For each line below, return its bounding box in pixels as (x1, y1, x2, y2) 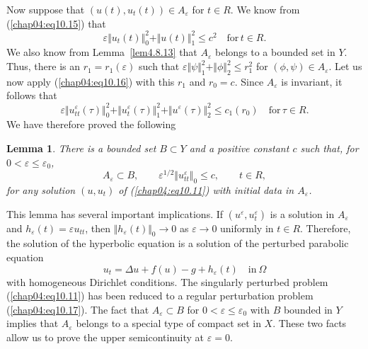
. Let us (328, 59, 362, 74)
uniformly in (220, 220, 274, 235)
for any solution (6, 183, 76, 198)
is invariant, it (281, 74, 343, 88)
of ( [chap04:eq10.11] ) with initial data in (118, 183, 294, 198)
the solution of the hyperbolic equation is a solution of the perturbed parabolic (6, 236, 349, 251)
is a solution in (270, 206, 335, 221)
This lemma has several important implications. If (6, 206, 224, 221)
